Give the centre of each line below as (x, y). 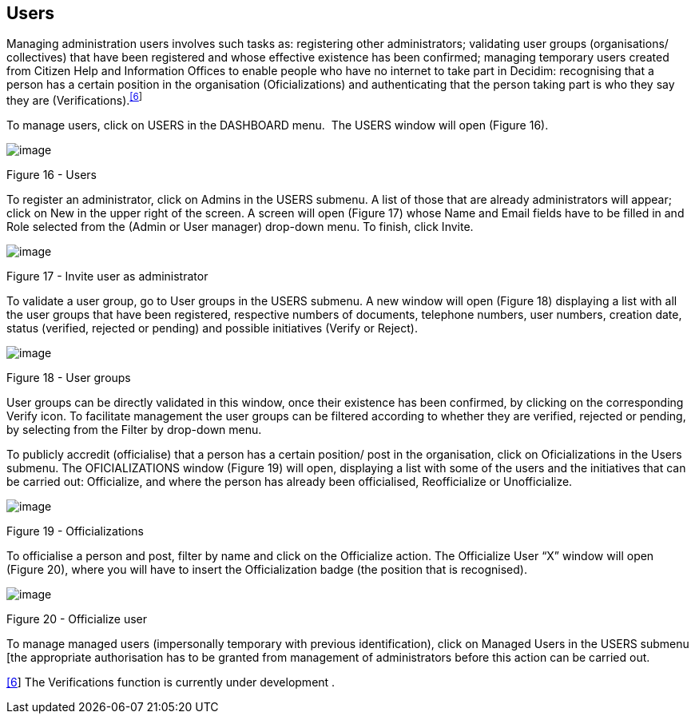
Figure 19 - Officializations (75, 531)
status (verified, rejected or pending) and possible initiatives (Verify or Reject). (212, 328)
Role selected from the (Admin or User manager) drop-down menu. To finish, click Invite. (240, 227)
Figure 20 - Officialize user (77, 619)
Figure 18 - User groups (69, 378)
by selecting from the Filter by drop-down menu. (134, 430)
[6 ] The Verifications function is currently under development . (171, 682)
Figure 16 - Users (52, 175)
